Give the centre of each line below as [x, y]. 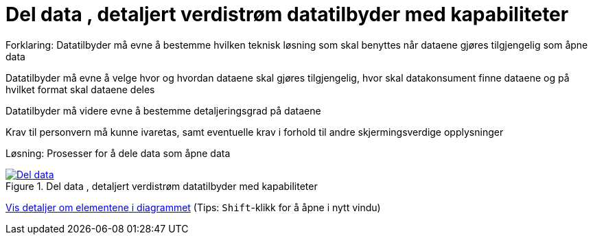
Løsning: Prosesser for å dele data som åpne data [118, 153]
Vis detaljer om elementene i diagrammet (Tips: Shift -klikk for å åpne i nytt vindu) [193, 207]
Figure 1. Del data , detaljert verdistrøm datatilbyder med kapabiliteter [162, 186]
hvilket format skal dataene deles [80, 89]
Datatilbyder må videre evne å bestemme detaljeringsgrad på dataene [163, 110]
